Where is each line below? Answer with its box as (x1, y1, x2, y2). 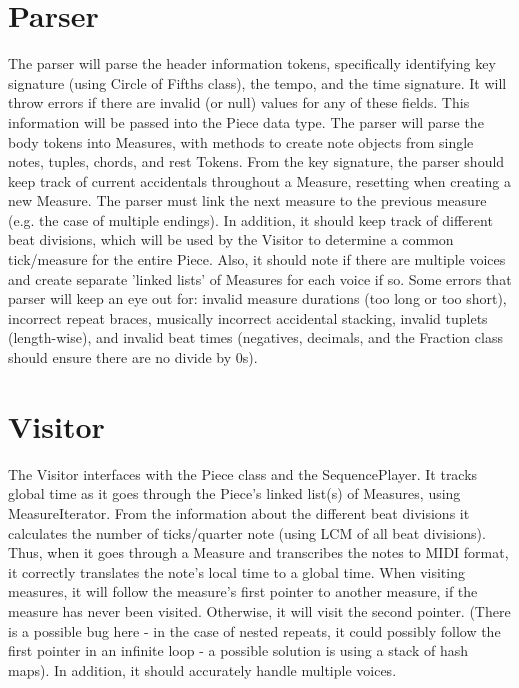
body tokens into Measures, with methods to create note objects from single (8, 131, 474, 152)
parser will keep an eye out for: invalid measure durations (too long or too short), (8, 288, 507, 309)
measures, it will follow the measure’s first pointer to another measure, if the (8, 581, 478, 602)
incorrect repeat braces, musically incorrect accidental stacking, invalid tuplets (8, 307, 488, 328)
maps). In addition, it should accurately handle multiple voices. (8, 659, 397, 680)
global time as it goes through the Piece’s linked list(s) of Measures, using (8, 483, 461, 504)
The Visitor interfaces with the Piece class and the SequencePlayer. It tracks (8, 463, 478, 484)
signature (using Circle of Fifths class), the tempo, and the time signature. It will (8, 72, 507, 93)
